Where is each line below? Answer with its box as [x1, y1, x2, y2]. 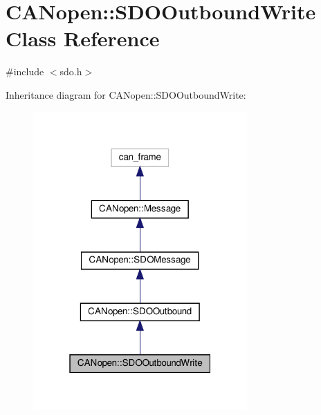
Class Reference [6, 24, 160, 52]
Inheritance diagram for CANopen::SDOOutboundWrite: [6, 87, 246, 102]
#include [6, 64, 44, 79]
